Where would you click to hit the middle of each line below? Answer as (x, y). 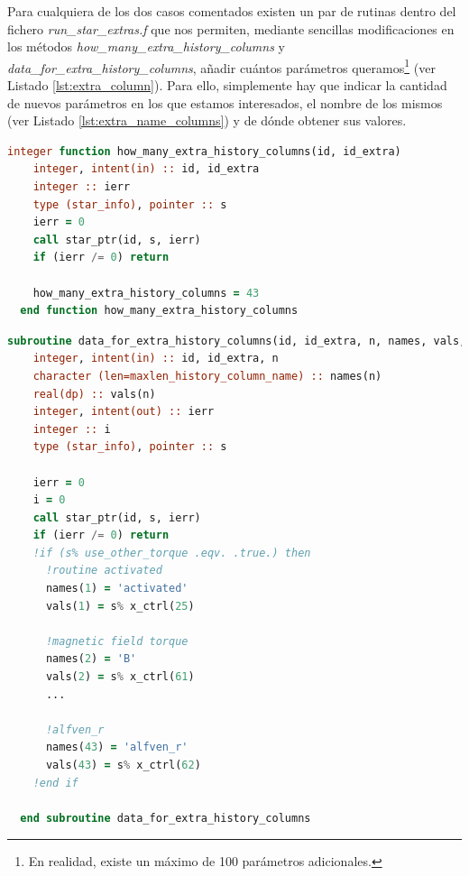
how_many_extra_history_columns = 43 (146, 293)
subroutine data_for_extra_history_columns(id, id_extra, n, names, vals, (237, 341)
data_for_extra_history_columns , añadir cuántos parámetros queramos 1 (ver (221, 66)
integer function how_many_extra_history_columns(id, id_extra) (204, 151)
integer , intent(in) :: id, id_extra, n (156, 359)
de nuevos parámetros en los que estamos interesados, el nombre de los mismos (225, 102)
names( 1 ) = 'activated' (117, 589)
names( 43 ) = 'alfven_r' (117, 747)
